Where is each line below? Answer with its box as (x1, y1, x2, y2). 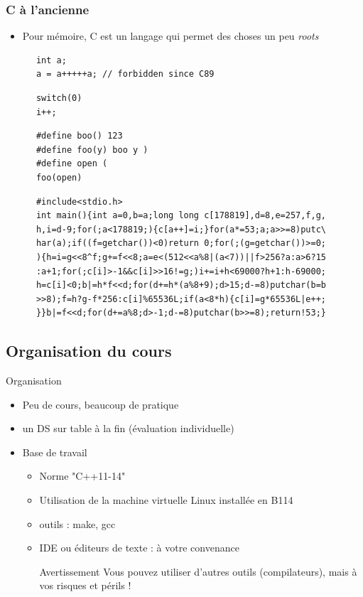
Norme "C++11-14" (39, 468, 126, 483)
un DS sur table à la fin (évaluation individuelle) (22, 421, 234, 436)
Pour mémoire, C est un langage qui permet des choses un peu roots (22, 28, 319, 43)
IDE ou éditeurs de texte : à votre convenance (39, 540, 239, 555)
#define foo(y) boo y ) (36, 144, 148, 155)
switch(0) (36, 93, 82, 103)
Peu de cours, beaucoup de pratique (22, 397, 179, 412)
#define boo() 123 (36, 131, 123, 141)
